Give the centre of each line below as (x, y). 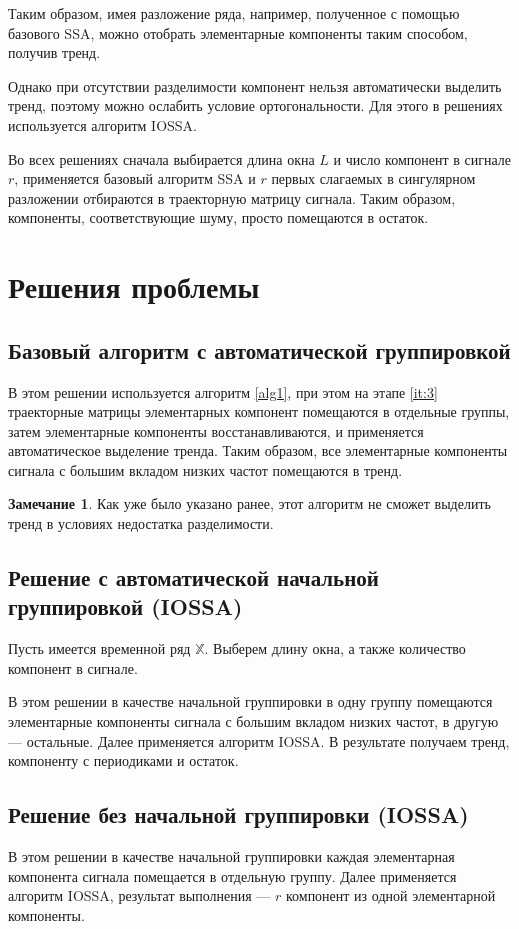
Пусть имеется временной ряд (99, 648)
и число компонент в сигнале (422, 158)
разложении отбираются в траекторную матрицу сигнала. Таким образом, (232, 197)
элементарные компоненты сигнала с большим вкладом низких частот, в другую (253, 721)
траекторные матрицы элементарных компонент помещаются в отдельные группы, (259, 411)
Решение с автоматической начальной (193, 577)
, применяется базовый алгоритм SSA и (135, 178)
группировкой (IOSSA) (125, 606)
